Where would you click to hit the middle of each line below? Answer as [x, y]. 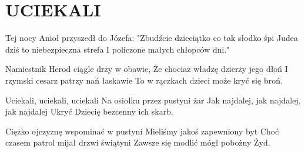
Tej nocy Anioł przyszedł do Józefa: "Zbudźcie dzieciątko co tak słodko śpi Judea [152, 38]
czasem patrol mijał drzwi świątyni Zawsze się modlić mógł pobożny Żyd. [138, 142]
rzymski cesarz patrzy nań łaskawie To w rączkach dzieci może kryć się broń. [144, 80]
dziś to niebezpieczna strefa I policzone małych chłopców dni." [118, 49]
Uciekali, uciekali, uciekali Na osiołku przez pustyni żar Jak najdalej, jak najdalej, [153, 100]
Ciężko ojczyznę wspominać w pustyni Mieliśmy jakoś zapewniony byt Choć [142, 131]
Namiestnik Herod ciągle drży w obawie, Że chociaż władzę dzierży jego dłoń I [147, 69]
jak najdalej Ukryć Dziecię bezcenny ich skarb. [89, 111]
